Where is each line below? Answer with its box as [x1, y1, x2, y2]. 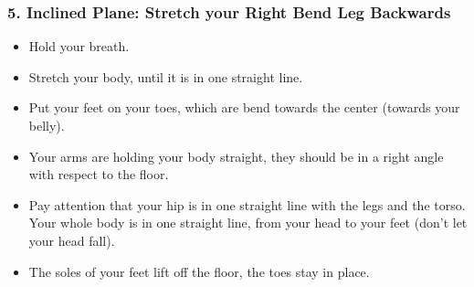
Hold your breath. [28, 37, 130, 56]
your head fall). [28, 230, 115, 250]
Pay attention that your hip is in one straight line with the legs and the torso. [28, 195, 466, 214]
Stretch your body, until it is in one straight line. [28, 67, 303, 86]
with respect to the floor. [28, 165, 169, 184]
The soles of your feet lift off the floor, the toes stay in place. [28, 261, 370, 281]
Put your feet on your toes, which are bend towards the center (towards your [28, 98, 460, 117]
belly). [28, 116, 65, 134]
